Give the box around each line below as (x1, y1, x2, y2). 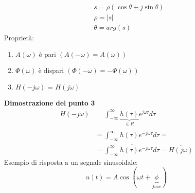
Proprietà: (4, 33, 34, 43)
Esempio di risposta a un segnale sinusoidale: (4, 157, 138, 167)
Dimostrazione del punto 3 (4, 98, 95, 108)
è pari (39, 49, 56, 59)
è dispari (38, 65, 64, 75)
